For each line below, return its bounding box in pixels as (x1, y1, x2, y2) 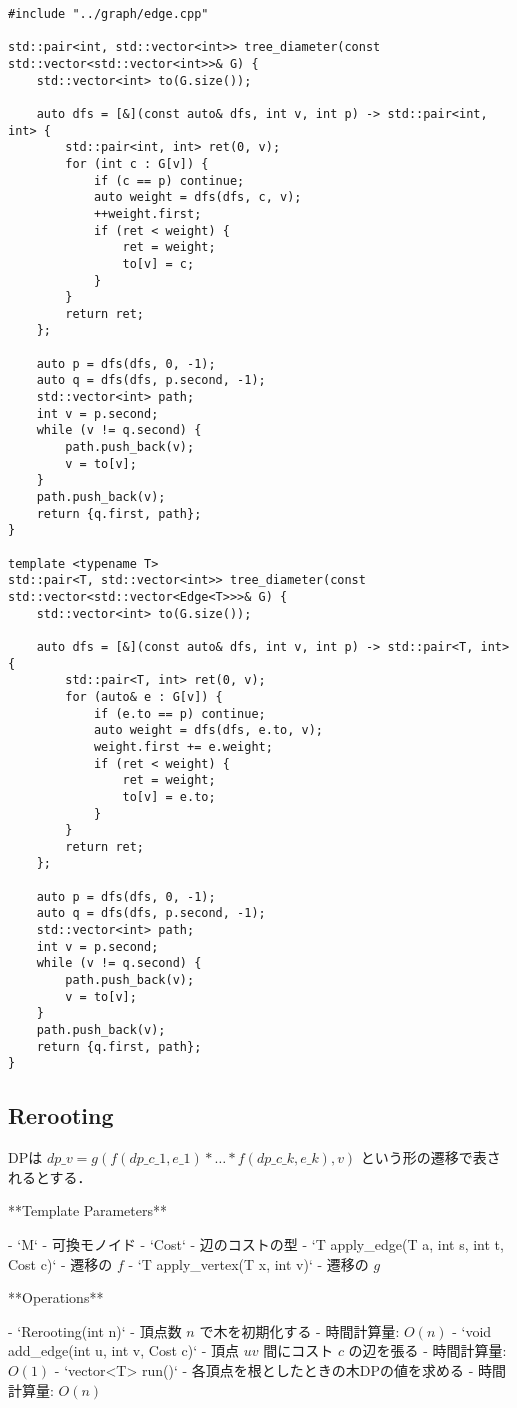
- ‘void (452, 1320, 492, 1341)
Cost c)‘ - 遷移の (8, 1253, 113, 1274)
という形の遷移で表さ (360, 1147, 501, 1168)
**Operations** (8, 1287, 104, 1308)
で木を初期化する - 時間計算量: (199, 1320, 400, 1341)
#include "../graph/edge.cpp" (8, 7, 209, 21)
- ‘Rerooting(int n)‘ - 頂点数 (8, 1320, 182, 1341)
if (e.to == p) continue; (93, 706, 266, 721)
